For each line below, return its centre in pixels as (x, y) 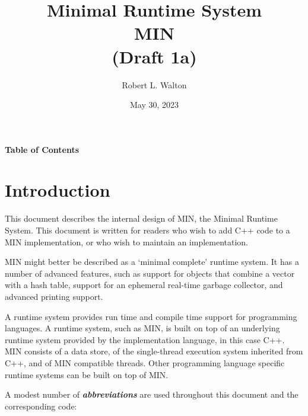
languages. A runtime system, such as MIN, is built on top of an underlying (142, 328)
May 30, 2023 (154, 105)
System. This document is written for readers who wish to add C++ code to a (147, 230)
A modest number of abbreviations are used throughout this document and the (152, 394)
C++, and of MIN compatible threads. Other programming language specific (145, 362)
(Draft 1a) (154, 56)
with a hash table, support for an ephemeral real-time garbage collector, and (144, 285)
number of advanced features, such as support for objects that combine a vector (150, 273)
